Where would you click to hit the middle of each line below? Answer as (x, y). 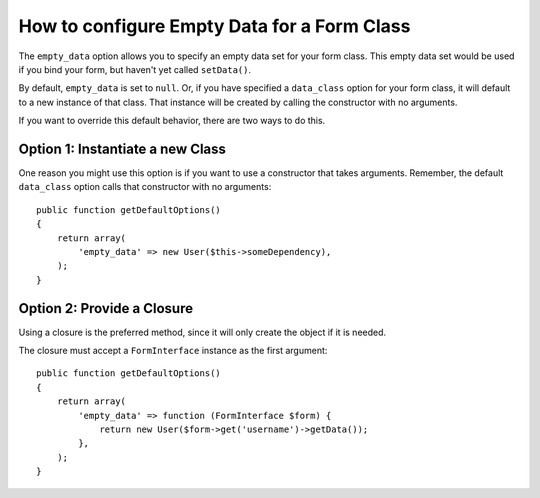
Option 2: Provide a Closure (106, 308)
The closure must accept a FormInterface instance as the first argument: (173, 351)
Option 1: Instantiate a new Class (122, 148)
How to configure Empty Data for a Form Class (214, 26)
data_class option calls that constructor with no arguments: (145, 187)
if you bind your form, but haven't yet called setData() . (135, 69)
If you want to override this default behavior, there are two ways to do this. (172, 121)
